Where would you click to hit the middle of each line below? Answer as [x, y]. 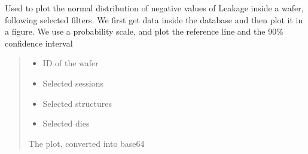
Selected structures [77, 103]
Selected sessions [73, 83]
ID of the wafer [71, 63]
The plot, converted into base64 [86, 143]
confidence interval [39, 43]
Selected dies [66, 123]
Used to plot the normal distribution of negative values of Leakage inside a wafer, [154, 8]
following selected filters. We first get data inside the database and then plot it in [154, 19]
